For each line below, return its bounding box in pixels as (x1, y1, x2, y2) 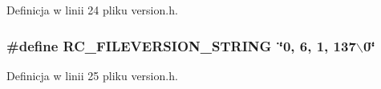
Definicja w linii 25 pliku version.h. (6, 67, 178, 83)
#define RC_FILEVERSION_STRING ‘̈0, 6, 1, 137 (6, 35, 356, 55)
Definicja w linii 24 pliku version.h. (6, 2, 178, 18)
